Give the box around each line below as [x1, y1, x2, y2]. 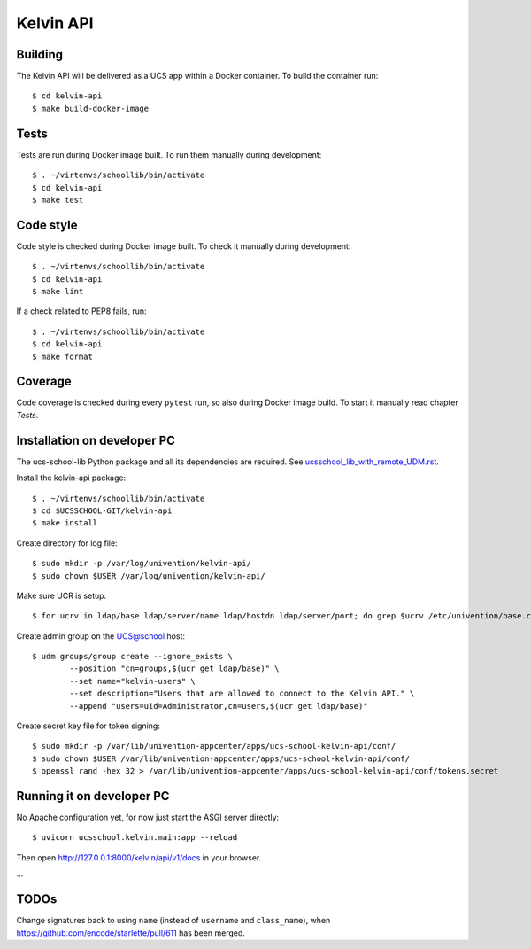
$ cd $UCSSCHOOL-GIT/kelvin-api [32, 505, 173, 516]
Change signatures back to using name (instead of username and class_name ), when [16, 915, 331, 926]
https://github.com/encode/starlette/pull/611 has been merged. [16, 927, 245, 938]
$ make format [32, 351, 93, 362]
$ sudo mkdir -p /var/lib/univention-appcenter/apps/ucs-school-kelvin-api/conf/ [32, 741, 396, 751]
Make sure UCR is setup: [16, 590, 107, 601]
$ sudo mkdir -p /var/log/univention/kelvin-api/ [32, 558, 252, 569]
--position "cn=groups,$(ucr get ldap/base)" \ [69, 664, 280, 673]
